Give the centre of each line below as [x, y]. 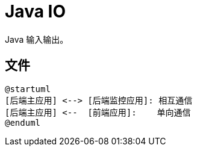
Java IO [35, 11]
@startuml [28, 89]
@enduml [23, 122]
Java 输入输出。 [37, 39]
